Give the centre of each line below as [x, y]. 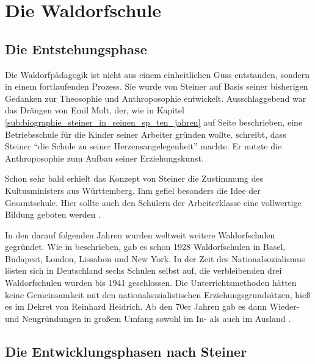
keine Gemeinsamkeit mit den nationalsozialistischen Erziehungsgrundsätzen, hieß [158, 294]
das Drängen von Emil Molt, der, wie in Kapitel [95, 110]
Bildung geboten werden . [53, 214]
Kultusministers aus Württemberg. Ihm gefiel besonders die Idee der [133, 190]
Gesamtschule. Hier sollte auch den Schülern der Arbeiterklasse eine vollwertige [153, 202]
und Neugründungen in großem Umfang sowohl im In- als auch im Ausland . [148, 318]
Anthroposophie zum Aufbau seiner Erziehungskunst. [104, 158]
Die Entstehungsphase [76, 48]
